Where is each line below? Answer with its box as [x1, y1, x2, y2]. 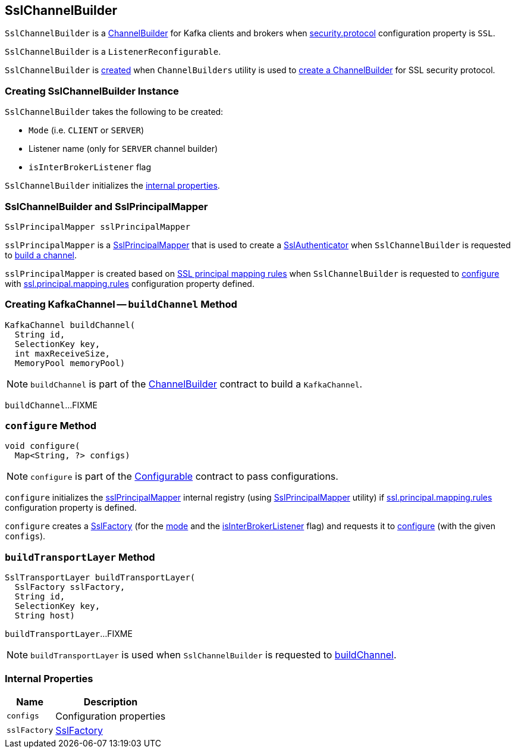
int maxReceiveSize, [14, 348, 111, 358]
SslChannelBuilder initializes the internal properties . [5, 180, 220, 191]
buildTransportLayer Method [5, 551, 155, 563]
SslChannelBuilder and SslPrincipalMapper [5, 200, 208, 213]
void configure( [5, 441, 80, 451]
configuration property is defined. [5, 502, 137, 513]
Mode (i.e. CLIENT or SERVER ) [29, 125, 145, 136]
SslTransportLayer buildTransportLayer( [5, 573, 196, 583]
